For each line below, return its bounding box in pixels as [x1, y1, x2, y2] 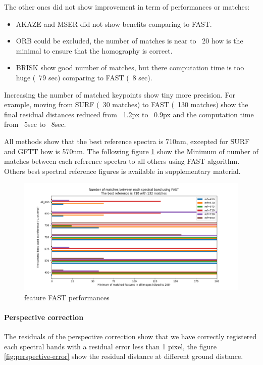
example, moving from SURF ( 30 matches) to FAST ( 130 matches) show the [4, 99, 248, 110]
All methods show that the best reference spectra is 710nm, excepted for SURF [4, 135, 250, 146]
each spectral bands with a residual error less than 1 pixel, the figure [4, 341, 217, 351]
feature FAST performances [24, 292, 110, 302]
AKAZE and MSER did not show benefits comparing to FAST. [16, 18, 212, 29]
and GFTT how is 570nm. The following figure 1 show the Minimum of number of [4, 146, 258, 156]
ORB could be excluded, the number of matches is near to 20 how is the [16, 35, 243, 46]
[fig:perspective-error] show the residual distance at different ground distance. [4, 351, 243, 361]
